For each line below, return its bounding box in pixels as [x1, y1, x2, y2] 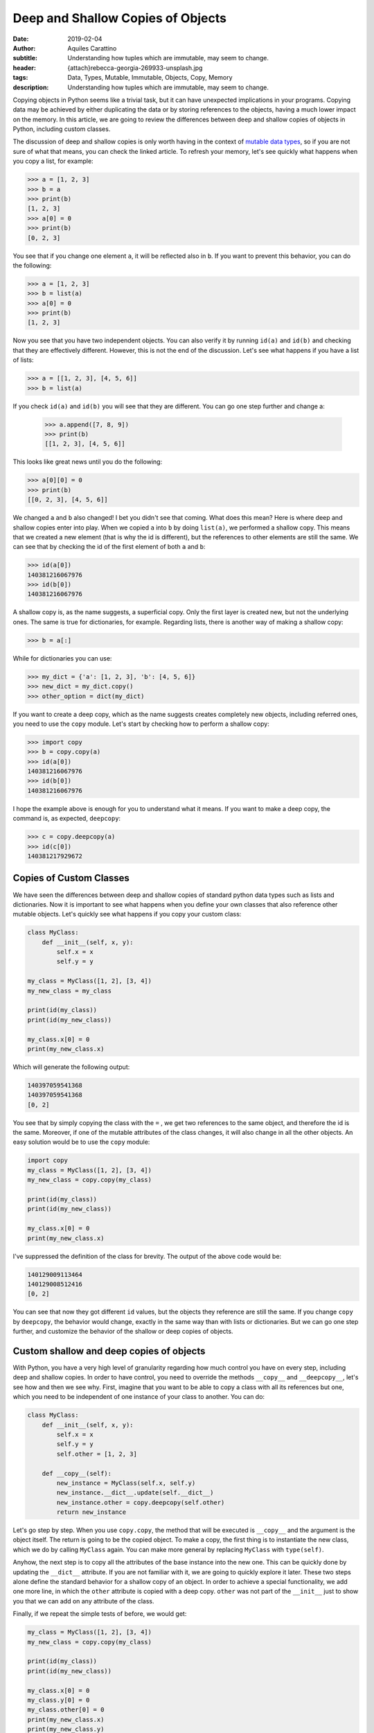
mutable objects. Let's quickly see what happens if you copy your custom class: [12, 910, 242, 918]
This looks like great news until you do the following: [12, 458, 163, 466]
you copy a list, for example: [12, 157, 93, 166]
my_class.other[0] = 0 [27, 1706, 105, 1714]
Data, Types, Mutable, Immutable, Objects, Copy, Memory [67, 73, 233, 82]
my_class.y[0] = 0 [27, 1696, 90, 1704]
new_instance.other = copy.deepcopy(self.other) [56, 1498, 225, 1506]
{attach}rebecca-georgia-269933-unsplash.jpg [67, 63, 203, 72]
